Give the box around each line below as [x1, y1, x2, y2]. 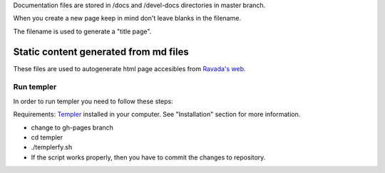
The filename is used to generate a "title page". [13, 27, 152, 36]
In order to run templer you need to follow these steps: [13, 97, 174, 105]
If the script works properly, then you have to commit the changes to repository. [31, 153, 266, 162]
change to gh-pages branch [31, 123, 114, 132]
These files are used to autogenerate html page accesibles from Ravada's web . [13, 64, 246, 73]
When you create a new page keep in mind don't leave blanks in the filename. [13, 14, 242, 23]
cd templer [31, 133, 63, 142]
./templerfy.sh [31, 143, 73, 152]
